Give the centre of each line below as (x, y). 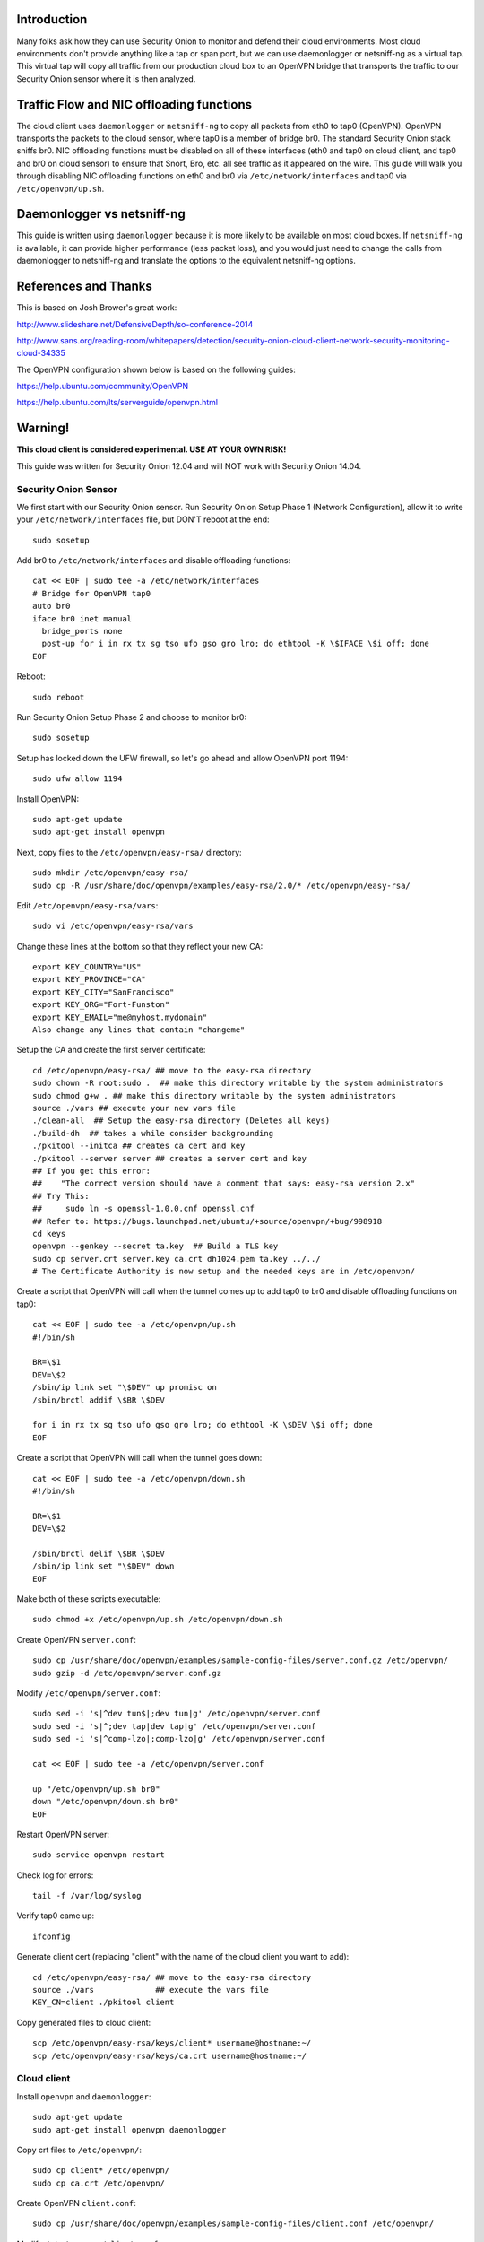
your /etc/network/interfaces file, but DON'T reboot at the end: (143, 519)
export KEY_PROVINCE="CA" (90, 979)
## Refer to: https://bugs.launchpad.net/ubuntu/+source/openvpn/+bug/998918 (207, 1221)
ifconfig (52, 1936)
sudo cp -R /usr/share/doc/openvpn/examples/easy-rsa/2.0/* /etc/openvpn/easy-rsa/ (222, 885)
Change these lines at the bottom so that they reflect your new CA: (140, 946)
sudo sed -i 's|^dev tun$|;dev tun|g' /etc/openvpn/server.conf (177, 1714)
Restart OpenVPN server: (63, 1834)
